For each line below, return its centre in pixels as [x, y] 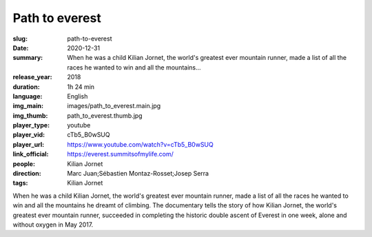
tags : [20, 183]
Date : [21, 48]
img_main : [28, 106]
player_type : [31, 125]
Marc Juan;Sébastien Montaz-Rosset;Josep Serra [138, 174]
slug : [20, 39]
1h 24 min [81, 87]
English [77, 96]
